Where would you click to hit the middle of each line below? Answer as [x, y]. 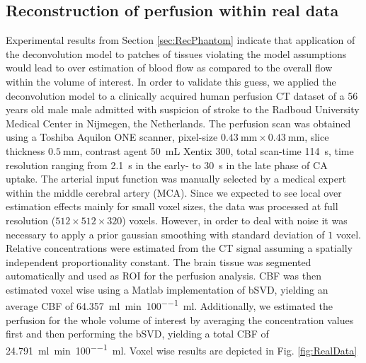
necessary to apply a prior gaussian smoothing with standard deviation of [165, 234]
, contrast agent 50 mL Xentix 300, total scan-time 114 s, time [217, 150]
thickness [25, 150]
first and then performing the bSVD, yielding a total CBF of [137, 334]
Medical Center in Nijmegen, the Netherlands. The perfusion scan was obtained [178, 123]
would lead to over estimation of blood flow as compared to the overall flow [169, 68]
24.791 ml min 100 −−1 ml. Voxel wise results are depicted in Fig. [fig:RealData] [182, 349]
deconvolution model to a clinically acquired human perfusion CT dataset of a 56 [182, 95]
